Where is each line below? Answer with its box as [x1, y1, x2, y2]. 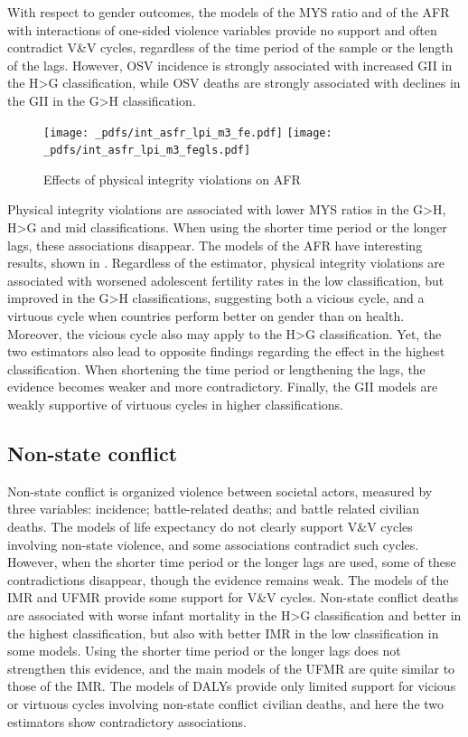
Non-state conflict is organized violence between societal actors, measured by [7, 481, 433, 500]
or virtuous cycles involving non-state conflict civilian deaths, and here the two [7, 694, 445, 713]
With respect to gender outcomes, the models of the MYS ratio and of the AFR [7, 3, 450, 21]
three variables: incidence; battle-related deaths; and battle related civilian [7, 499, 420, 518]
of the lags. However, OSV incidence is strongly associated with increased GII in [7, 55, 453, 74]
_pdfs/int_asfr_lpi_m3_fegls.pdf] [43, 144, 251, 157]
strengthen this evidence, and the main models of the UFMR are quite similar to [7, 658, 455, 677]
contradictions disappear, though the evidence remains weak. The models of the [7, 570, 449, 589]
